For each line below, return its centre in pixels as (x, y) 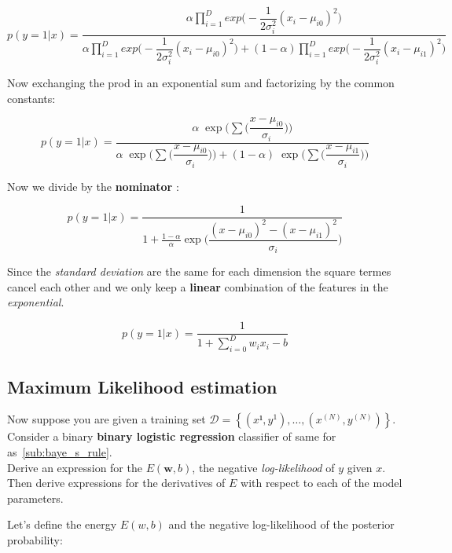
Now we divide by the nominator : (93, 186)
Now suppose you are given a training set (107, 419)
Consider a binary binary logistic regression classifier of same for (172, 436)
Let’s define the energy (62, 524)
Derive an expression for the (75, 467)
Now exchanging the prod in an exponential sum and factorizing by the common (201, 83)
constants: (31, 98)
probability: (35, 540)
